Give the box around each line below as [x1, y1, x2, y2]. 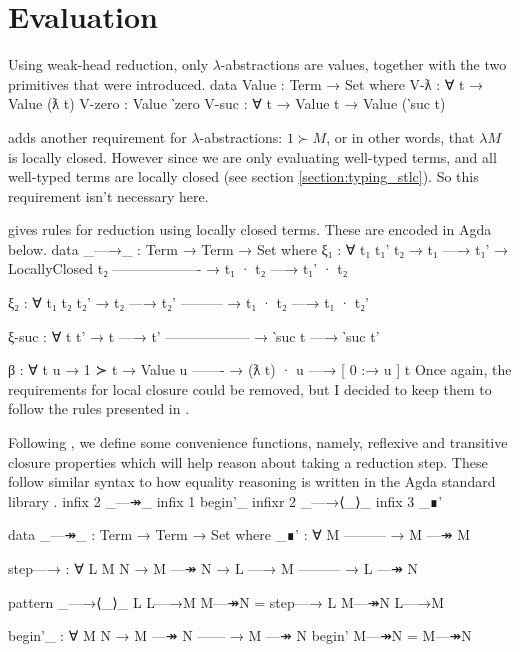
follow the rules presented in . [8, 398, 190, 419]
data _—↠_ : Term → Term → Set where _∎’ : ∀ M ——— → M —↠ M [8, 524, 470, 545]
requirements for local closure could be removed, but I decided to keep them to [8, 378, 492, 399]
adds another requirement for [8, 126, 187, 147]
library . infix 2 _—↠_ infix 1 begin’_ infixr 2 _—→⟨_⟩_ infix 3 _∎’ [8, 490, 443, 511]
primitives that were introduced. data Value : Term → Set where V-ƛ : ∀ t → [8, 73, 484, 94]
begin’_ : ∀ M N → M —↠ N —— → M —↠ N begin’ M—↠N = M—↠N [8, 625, 472, 646]
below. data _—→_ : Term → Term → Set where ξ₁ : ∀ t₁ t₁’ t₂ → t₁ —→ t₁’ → [8, 238, 509, 259]
